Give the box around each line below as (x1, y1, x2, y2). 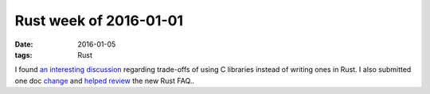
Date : (14, 39, 33, 49)
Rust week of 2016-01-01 (14, 12, 183, 29)
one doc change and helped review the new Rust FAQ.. (14, 76, 195, 85)
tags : (14, 50, 33, 59)
